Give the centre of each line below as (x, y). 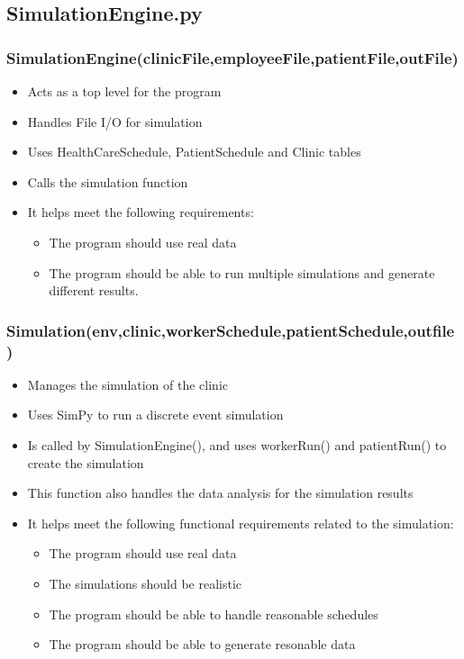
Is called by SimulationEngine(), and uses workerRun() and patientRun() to (237, 445)
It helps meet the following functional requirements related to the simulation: (241, 523)
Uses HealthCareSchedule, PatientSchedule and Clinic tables (194, 152)
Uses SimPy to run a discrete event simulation (155, 415)
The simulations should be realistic (146, 584)
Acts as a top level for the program (124, 91)
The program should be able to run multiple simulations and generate (242, 272)
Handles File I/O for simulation (115, 121)
